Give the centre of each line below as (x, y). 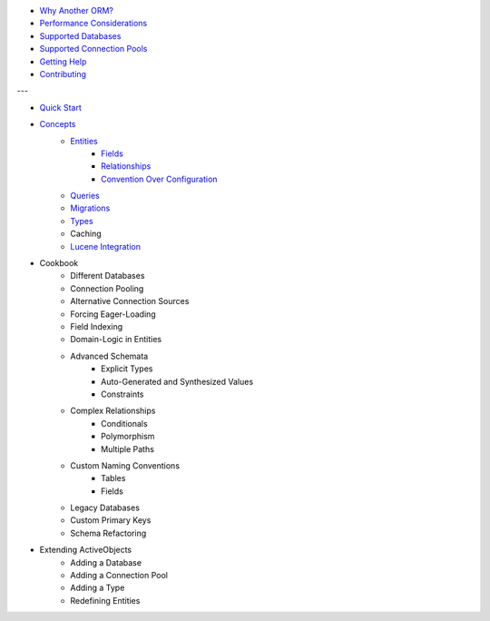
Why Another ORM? (76, 10)
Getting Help (63, 61)
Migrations (90, 208)
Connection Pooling (107, 288)
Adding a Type (98, 588)
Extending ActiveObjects (86, 550)
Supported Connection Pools (93, 49)
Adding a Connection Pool (119, 576)
